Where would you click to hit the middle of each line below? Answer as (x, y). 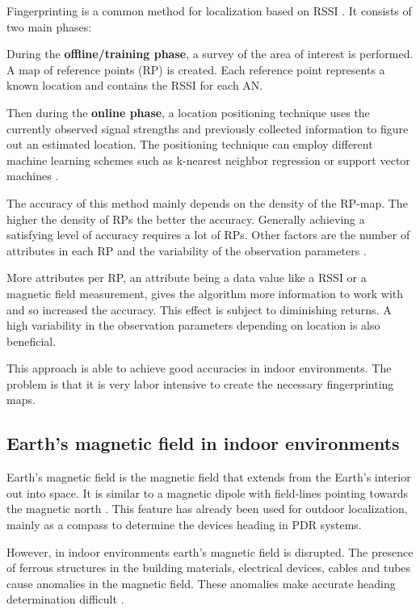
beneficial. (31, 341)
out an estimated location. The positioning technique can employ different (190, 144)
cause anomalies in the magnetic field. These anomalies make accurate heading (201, 583)
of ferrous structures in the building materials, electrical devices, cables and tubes (209, 568)
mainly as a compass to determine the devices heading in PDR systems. (184, 525)
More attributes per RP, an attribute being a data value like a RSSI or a (187, 278)
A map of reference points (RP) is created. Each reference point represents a (196, 69)
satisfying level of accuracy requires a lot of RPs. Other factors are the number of (208, 235)
